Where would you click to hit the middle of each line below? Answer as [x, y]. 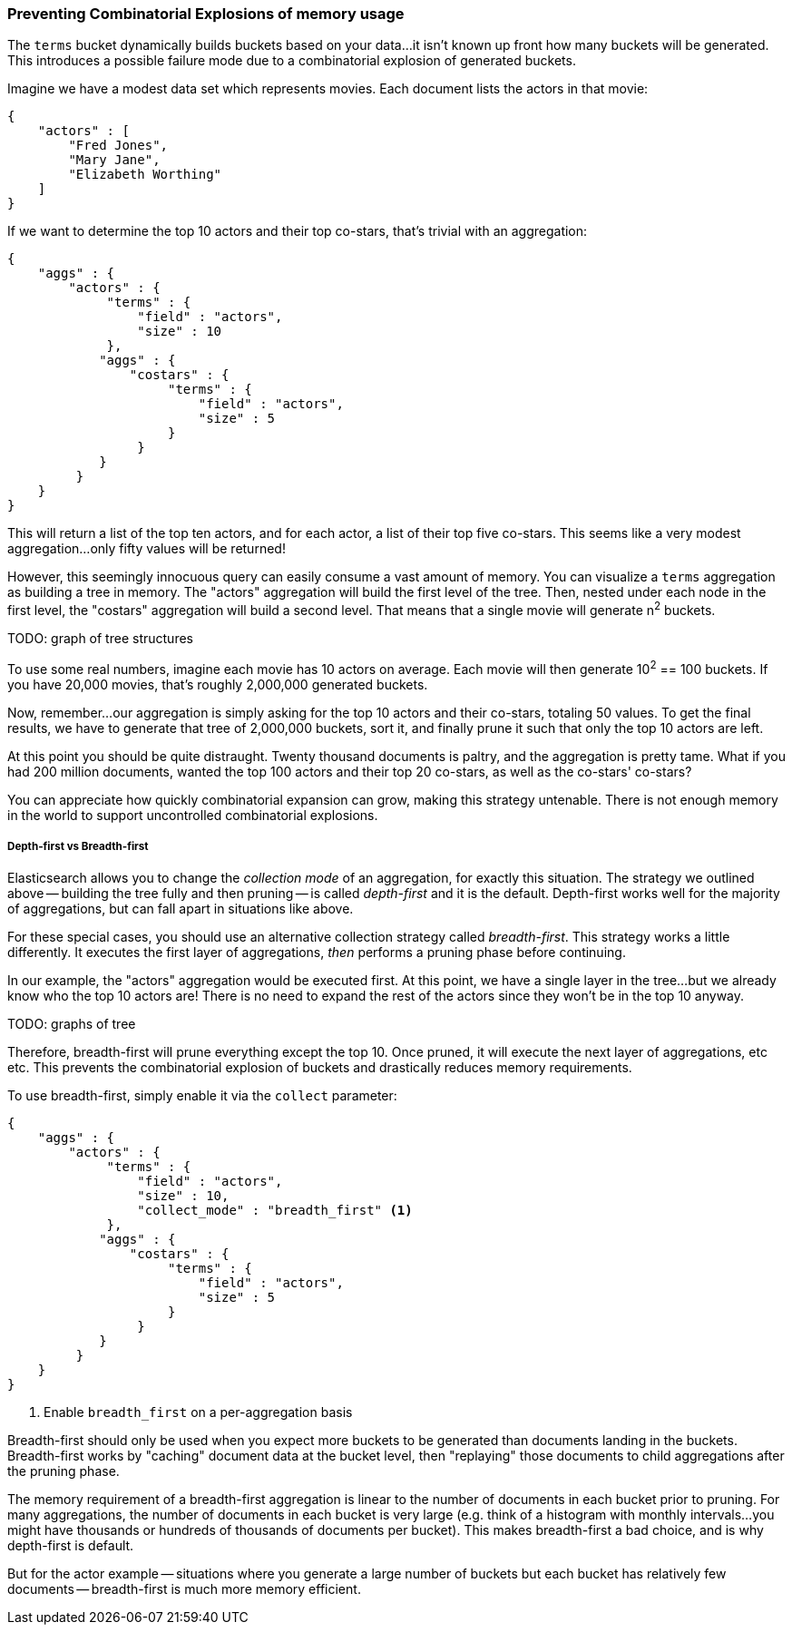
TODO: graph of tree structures [100, 639]
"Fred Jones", [118, 146]
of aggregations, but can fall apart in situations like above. [181, 909]
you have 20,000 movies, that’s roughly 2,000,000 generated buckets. [218, 684]
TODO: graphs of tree [72, 1024]
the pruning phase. [64, 1471]
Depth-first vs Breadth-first [78, 847]
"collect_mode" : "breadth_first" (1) [275, 1211]
